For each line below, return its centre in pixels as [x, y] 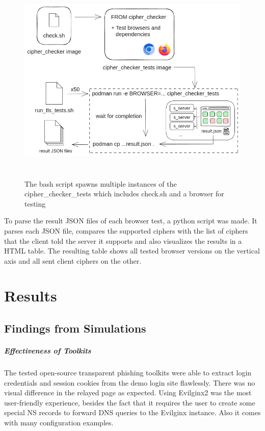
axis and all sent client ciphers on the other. [73, 260]
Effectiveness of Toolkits [48, 351]
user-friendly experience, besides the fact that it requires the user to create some [130, 402]
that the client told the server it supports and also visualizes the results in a [123, 240]
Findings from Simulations [75, 328]
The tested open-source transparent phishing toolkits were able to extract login [128, 372]
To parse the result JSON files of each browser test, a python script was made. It [131, 221]
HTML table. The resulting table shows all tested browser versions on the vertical [132, 251]
